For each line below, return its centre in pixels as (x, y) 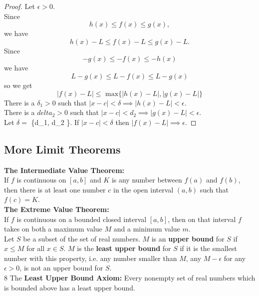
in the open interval (143, 189)
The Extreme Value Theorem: (57, 209)
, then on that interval (202, 219)
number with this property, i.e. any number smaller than (91, 258)
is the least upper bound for (124, 248)
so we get (18, 85)
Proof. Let (19, 6)
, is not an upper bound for (61, 268)
